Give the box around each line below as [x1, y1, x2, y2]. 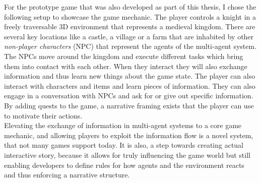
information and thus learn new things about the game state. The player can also [4, 71, 255, 81]
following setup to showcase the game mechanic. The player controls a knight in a [4, 11, 256, 22]
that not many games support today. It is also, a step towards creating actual [4, 140, 244, 150]
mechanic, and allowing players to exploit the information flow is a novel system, [4, 130, 253, 140]
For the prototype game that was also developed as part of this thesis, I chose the [4, 2, 256, 12]
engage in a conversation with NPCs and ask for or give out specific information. [4, 90, 253, 101]
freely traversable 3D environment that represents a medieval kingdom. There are [4, 21, 255, 32]
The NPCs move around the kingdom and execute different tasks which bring [4, 50, 243, 61]
